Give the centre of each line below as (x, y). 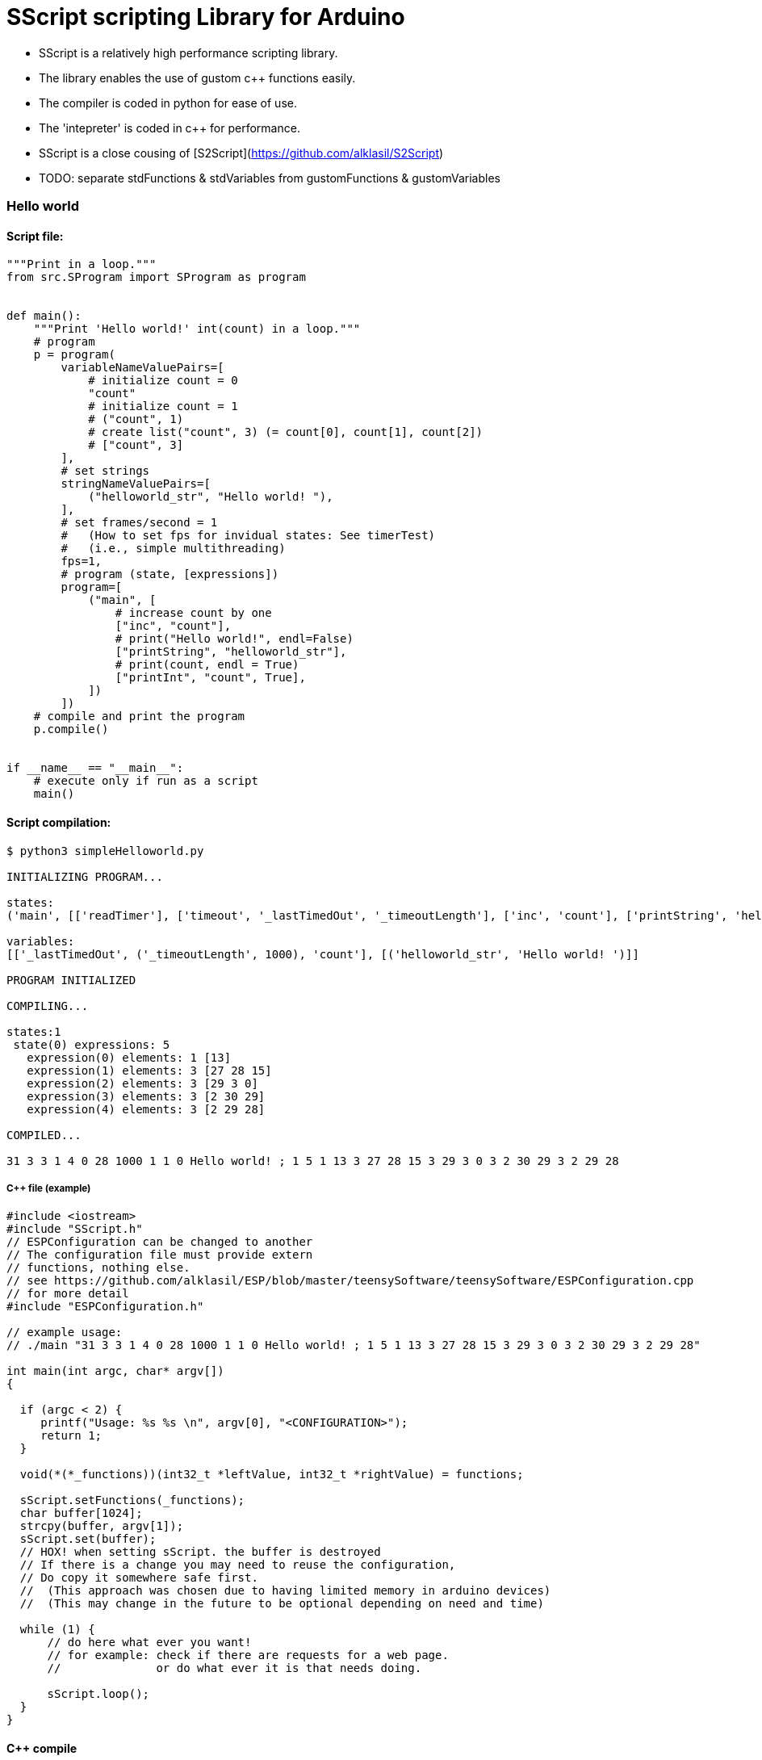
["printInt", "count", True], (210, 678)
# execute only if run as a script (146, 781)
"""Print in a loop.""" (82, 264)
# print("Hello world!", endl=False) (234, 639)
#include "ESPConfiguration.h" (105, 1307)
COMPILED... (44, 1135)
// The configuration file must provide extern (160, 1255)
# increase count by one (193, 613)
